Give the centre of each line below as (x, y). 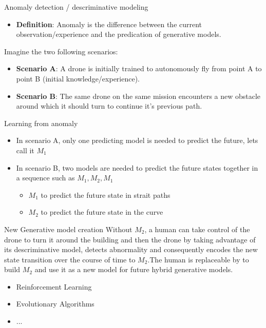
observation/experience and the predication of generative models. (119, 34)
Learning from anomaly (41, 123)
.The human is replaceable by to (198, 259)
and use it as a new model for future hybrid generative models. (134, 269)
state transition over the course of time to (70, 259)
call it (25, 150)
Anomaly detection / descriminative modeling (76, 7)
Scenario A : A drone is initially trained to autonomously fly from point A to (139, 68)
